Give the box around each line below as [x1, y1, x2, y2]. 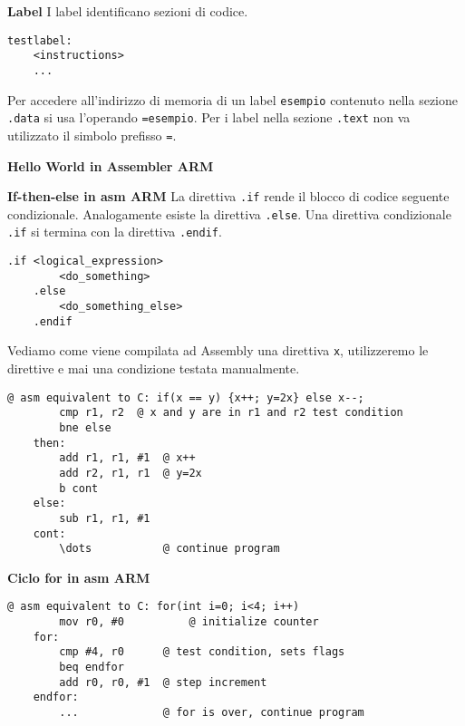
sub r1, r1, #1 [59, 511, 150, 525]
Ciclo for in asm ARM [7, 567, 150, 586]
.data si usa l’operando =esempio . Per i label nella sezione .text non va [7, 108, 411, 127]
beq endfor [59, 661, 124, 674]
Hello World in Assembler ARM [7, 156, 214, 175]
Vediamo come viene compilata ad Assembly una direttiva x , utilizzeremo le [7, 341, 429, 360]
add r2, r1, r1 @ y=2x [59, 466, 202, 479]
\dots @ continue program [59, 542, 280, 556]
